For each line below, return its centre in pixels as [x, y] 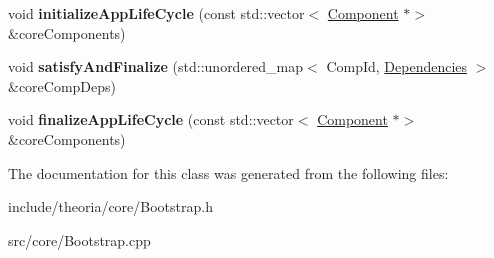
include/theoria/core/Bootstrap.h [110, 206]
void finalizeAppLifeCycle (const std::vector [151, 119]
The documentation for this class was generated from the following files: [228, 172]
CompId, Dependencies [397, 66]
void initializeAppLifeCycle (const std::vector [156, 13]
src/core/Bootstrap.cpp [79, 239]
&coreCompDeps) [62, 85]
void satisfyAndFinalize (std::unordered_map [156, 66]
